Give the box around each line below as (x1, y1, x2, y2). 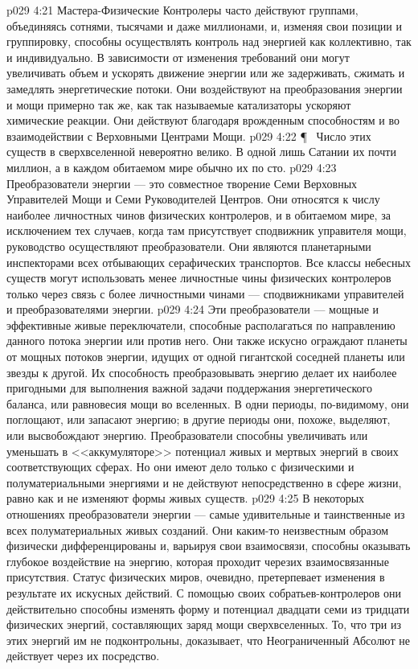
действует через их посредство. (6, 647, 160, 664)
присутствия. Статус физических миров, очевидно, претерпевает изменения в (6, 568, 385, 585)
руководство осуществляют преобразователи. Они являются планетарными (6, 237, 371, 254)
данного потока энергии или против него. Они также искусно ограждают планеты (6, 332, 408, 349)
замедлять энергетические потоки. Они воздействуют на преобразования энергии (6, 80, 403, 96)
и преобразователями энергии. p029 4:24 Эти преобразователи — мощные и (6, 301, 379, 318)
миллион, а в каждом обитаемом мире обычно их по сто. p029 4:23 (6, 158, 337, 175)
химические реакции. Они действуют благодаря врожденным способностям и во (6, 112, 400, 129)
